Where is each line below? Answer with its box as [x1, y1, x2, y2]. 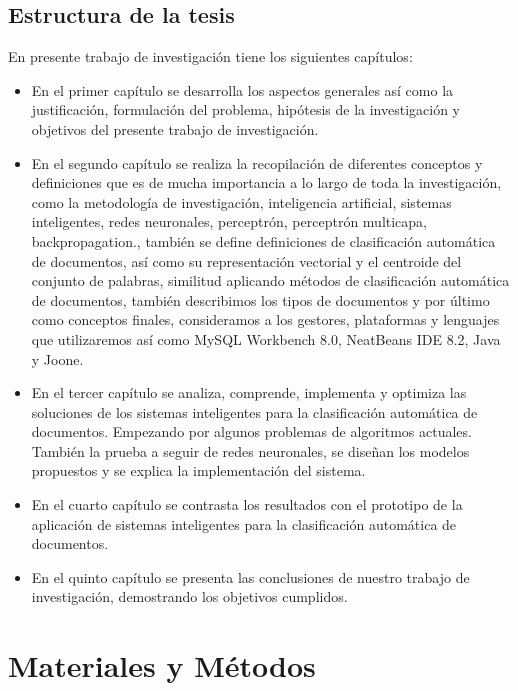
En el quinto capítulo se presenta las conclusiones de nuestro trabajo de [31, 566, 470, 587]
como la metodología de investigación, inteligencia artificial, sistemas [31, 191, 452, 212]
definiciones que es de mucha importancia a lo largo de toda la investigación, [31, 172, 502, 193]
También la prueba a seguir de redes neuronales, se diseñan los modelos [31, 440, 470, 461]
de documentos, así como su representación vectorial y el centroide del [31, 250, 462, 271]
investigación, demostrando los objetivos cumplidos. [31, 586, 348, 607]
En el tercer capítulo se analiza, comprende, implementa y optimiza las [31, 382, 467, 403]
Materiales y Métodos [8, 645, 316, 686]
